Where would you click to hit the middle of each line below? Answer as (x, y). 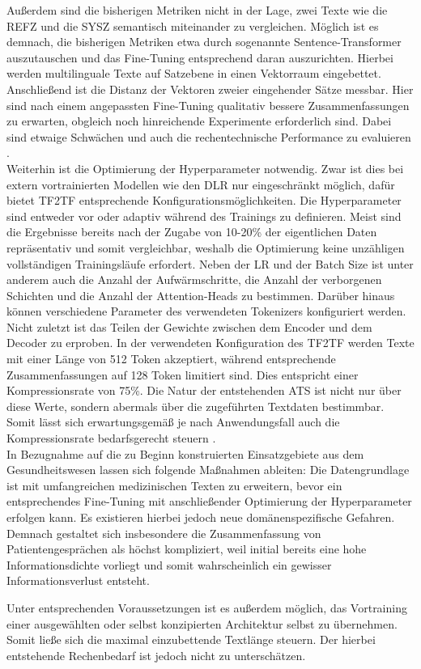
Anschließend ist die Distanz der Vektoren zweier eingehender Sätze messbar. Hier (210, 89)
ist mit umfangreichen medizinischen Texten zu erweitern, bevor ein (174, 485)
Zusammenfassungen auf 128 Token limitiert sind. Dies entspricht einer (183, 374)
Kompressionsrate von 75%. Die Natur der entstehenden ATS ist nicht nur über (204, 390)
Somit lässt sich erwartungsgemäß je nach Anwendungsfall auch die (173, 422)
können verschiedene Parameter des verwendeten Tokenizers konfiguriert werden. (206, 311)
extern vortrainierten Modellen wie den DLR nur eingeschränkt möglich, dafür (201, 184)
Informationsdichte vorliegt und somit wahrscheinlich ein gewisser (169, 564)
